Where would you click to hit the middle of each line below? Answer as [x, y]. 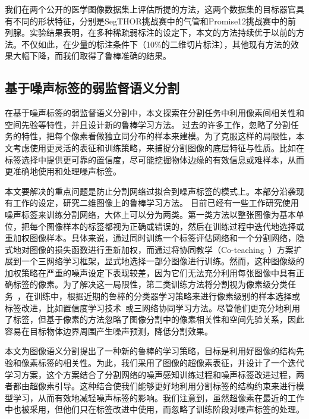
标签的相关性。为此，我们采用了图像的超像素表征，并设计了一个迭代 [171, 363]
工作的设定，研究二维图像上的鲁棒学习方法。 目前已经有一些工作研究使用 [156, 203]
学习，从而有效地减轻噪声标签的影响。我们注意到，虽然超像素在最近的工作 [158, 397]
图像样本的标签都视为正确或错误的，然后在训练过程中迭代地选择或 [175, 226]
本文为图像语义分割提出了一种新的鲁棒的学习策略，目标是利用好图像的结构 [150, 351]
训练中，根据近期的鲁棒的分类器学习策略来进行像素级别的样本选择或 [167, 296]
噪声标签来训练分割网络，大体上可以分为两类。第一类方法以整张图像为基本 [150, 214]
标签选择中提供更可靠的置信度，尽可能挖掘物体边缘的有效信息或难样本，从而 [154, 159]
